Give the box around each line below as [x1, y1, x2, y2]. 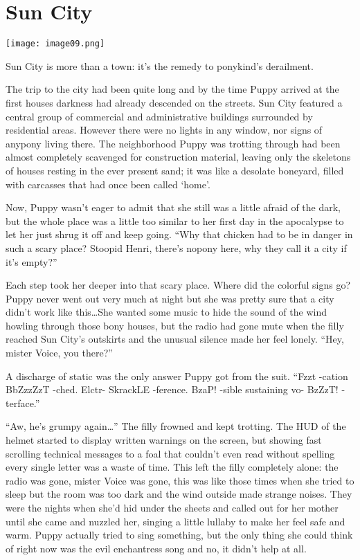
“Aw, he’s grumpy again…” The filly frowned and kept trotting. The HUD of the [6, 419, 346, 433]
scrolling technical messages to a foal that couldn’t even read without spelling [6, 446, 335, 460]
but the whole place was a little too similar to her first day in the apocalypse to [6, 213, 344, 228]
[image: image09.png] [6, 39, 105, 49]
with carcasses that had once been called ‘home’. [6, 177, 210, 191]
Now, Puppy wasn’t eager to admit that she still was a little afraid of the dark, [6, 200, 341, 215]
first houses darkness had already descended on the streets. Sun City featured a [6, 95, 343, 109]
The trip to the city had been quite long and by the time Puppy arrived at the [6, 82, 339, 96]
